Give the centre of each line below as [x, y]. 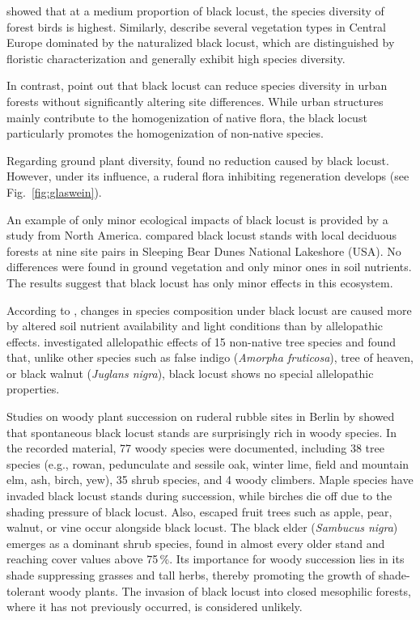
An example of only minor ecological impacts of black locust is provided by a [197, 219]
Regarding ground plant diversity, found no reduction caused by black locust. [198, 160]
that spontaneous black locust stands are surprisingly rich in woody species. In [202, 432]
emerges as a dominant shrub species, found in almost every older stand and [196, 543]
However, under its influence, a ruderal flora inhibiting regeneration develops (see [208, 176]
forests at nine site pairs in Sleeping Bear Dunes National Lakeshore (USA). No [204, 251]
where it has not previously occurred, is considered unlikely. [155, 607]
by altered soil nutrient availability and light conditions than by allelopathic [195, 326]
